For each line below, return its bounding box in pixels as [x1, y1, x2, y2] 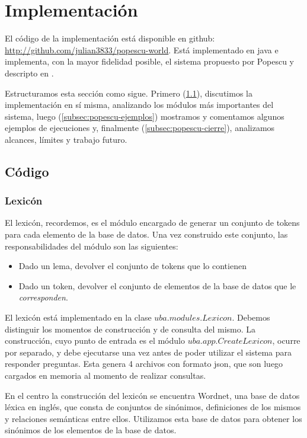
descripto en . [5, 66, 54, 79]
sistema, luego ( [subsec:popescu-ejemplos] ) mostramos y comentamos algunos [5, 110, 284, 122]
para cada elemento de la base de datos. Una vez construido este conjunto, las [5, 228, 288, 241]
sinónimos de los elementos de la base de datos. [5, 424, 177, 436]
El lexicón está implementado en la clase [5, 311, 152, 324]
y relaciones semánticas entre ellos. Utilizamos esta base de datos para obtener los [5, 412, 302, 424]
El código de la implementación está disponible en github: [5, 32, 215, 44]
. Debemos [232, 311, 270, 324]
